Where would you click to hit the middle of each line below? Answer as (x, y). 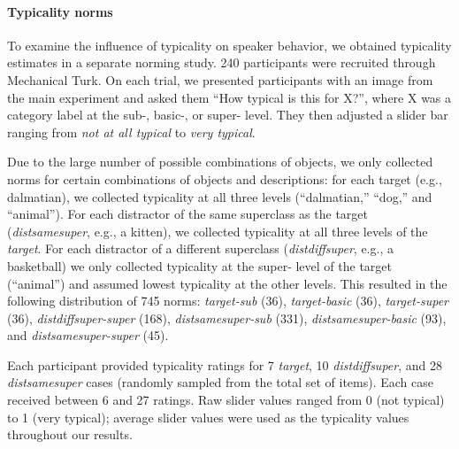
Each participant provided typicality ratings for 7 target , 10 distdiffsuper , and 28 (225, 364)
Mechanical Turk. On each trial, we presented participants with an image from (220, 79)
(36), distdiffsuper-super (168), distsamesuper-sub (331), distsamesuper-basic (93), (227, 317)
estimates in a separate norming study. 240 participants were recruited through (222, 62)
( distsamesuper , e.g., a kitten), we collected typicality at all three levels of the (218, 231)
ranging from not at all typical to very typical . (131, 132)
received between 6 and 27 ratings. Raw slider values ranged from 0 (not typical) (226, 400)
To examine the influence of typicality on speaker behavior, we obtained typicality (229, 45)
